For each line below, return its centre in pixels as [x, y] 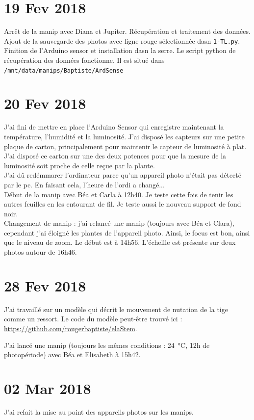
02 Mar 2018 [48, 388]
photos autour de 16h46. [40, 252]
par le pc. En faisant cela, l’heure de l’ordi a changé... [84, 184]
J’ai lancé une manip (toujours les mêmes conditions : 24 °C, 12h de [107, 345]
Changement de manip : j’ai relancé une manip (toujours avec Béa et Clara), [119, 223]
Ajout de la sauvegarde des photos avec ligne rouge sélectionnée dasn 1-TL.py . [122, 40]
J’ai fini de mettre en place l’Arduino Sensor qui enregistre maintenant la [114, 127]
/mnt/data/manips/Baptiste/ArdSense [64, 70]
